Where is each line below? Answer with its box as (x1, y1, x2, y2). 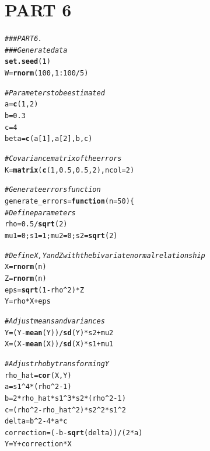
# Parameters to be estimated (5, 88, 105, 97)
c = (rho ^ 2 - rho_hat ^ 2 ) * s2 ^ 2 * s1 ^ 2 (5, 405, 126, 414)
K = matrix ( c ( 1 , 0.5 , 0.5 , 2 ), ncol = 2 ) (5, 166, 135, 174)
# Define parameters (5, 208, 76, 217)
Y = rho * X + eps (5, 297, 51, 306)
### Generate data (5, 46, 68, 54)
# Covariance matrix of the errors (5, 154, 122, 163)
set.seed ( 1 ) (5, 57, 51, 66)
